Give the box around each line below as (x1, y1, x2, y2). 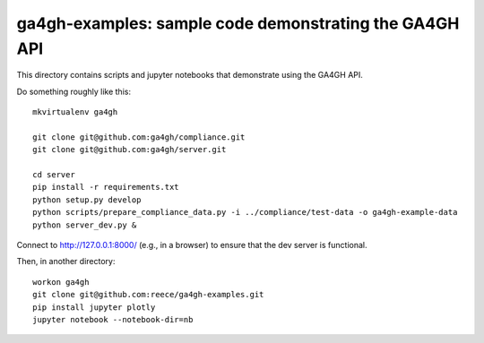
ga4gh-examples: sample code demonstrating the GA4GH (16, 13, 460, 33)
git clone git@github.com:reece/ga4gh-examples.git (32, 289, 264, 300)
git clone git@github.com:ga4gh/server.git (32, 144, 227, 155)
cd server (32, 170, 75, 180)
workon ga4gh (32, 277, 90, 287)
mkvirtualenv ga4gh (32, 107, 118, 117)
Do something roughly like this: (16, 86, 132, 97)
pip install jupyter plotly (32, 302, 156, 313)
